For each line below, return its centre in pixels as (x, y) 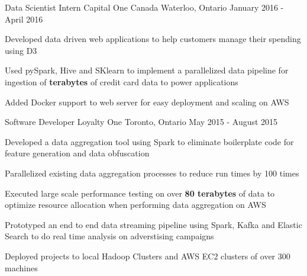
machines (21, 267)
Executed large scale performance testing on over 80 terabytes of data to (140, 193)
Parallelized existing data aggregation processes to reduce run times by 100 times (152, 173)
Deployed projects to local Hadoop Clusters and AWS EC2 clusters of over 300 (148, 256)
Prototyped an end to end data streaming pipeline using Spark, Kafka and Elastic (153, 224)
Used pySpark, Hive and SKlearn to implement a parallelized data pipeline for (147, 70)
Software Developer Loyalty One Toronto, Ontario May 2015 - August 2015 (141, 122)
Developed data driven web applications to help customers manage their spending (153, 39)
